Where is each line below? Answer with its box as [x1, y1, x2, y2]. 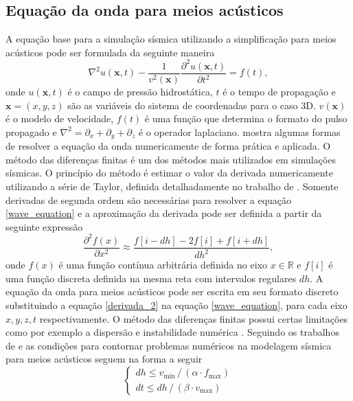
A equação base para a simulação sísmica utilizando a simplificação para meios [5, 32, 337, 46]
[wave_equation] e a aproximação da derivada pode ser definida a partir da [5, 206, 322, 220]
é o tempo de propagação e [223, 84, 336, 98]
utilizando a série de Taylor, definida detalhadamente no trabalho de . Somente [5, 179, 339, 193]
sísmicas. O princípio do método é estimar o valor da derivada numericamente [5, 165, 333, 180]
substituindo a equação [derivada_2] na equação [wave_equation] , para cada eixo [5, 298, 348, 312]
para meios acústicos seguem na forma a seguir [5, 352, 203, 366]
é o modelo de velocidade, [5, 111, 114, 126]
